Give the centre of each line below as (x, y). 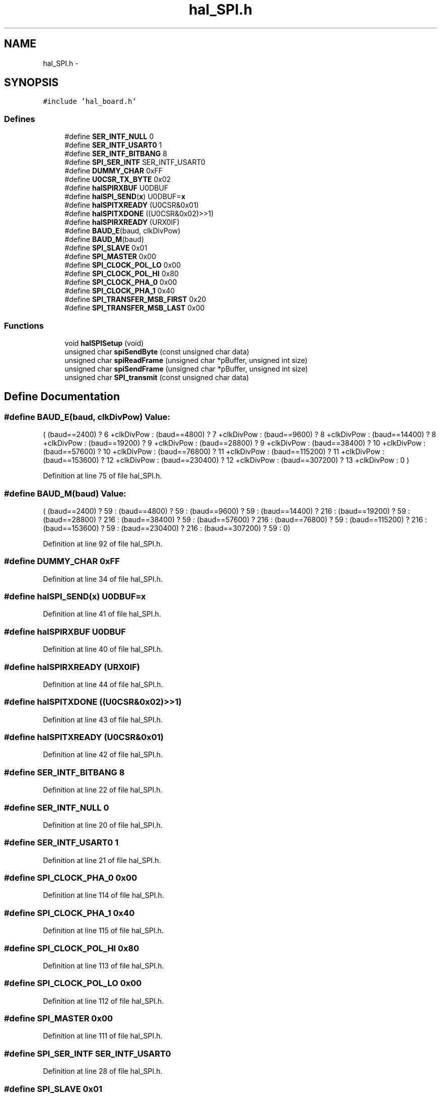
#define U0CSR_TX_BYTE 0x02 (118, 179)
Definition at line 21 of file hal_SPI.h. (102, 860)
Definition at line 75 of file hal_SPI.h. (102, 476)
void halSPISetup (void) (104, 343)
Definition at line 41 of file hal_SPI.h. (102, 614)
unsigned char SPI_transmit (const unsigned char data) (157, 377)
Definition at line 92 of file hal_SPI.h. (103, 543)
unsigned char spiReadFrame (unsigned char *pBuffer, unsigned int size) (186, 360)
